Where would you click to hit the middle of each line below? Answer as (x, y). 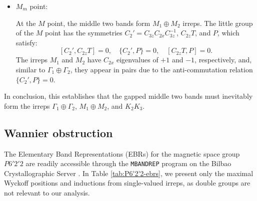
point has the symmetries (84, 33)
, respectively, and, (223, 60)
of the (25, 33)
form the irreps (27, 105)
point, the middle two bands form (99, 23)
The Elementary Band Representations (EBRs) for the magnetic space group (122, 153)
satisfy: (26, 42)
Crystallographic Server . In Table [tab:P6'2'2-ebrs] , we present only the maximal (129, 173)
